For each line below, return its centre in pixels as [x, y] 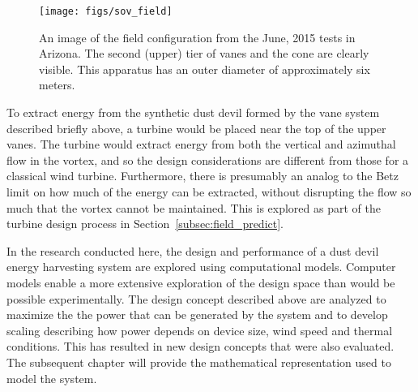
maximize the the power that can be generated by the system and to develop [197, 314]
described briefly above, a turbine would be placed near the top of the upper [196, 128]
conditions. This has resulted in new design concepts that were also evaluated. [200, 346]
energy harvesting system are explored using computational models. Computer [201, 267]
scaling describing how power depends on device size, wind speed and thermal [200, 330]
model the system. [52, 378]
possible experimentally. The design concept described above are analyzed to [196, 298]
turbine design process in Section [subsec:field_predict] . [145, 224]
